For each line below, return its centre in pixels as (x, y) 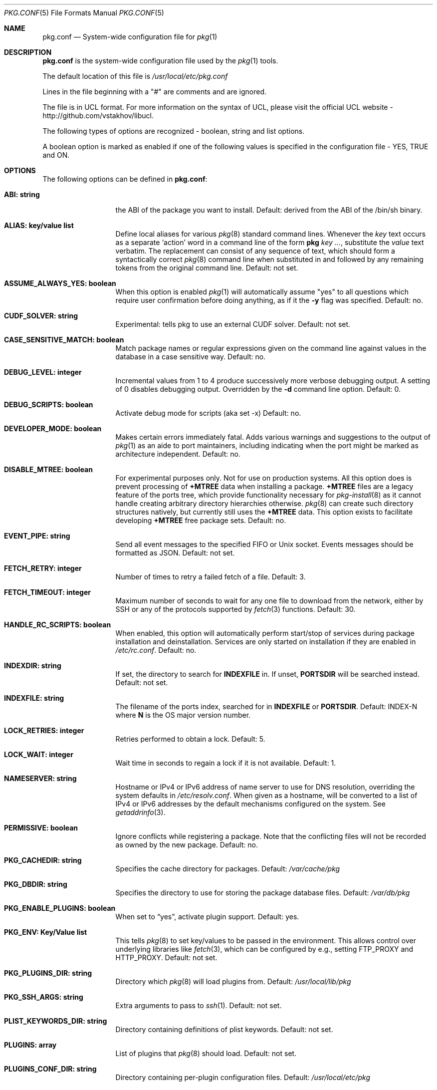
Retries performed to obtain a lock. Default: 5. (190, 739)
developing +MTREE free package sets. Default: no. (201, 520)
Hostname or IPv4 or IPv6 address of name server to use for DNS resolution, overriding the (265, 787)
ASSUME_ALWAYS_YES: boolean (60, 283)
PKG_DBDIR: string (36, 884)
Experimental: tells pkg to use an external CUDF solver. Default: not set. (233, 324)
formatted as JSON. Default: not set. (175, 553)
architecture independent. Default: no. (178, 454)
